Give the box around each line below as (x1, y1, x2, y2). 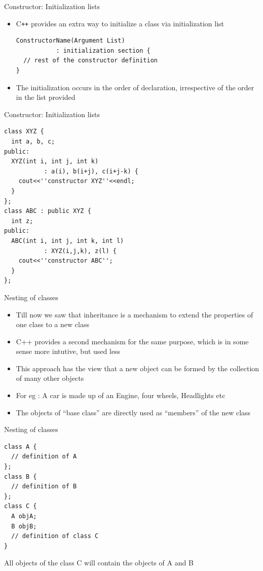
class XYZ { (4, 128, 44, 135)
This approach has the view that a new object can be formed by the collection (16, 363, 259, 373)
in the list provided (16, 92, 76, 102)
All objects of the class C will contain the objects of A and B (4, 557, 194, 568)
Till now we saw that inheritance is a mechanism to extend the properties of (16, 309, 253, 319)
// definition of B (11, 483, 77, 490)
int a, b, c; (11, 138, 55, 145)
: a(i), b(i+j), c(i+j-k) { (44, 167, 138, 175)
